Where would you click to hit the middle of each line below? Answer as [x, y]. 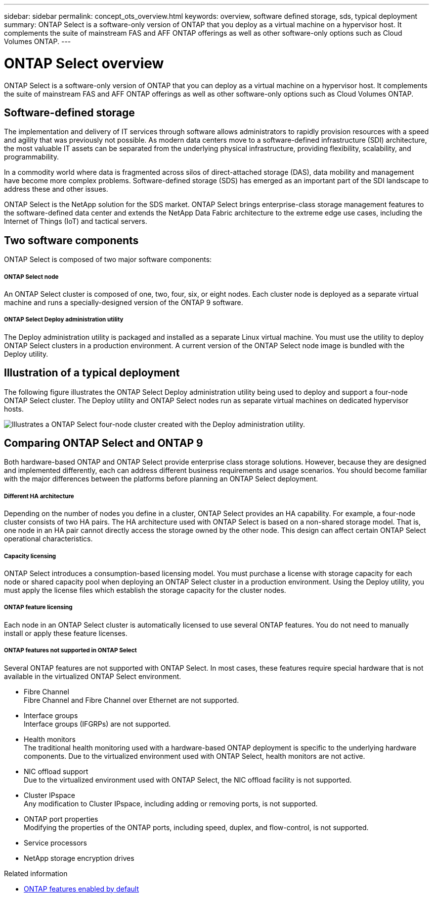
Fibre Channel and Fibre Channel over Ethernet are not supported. [131, 700]
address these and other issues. [56, 189]
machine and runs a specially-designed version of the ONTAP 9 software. [124, 302]
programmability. [31, 157]
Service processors [55, 843]
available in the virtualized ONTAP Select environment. [93, 676]
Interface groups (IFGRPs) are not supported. [97, 724]
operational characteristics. [48, 539]
